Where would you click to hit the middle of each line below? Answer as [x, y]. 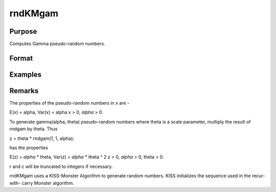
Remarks [24, 91]
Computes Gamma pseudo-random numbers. [57, 44]
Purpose [23, 31]
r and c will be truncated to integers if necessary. [61, 166]
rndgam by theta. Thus [33, 129]
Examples [26, 74]
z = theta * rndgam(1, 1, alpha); [42, 138]
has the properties [29, 148]
